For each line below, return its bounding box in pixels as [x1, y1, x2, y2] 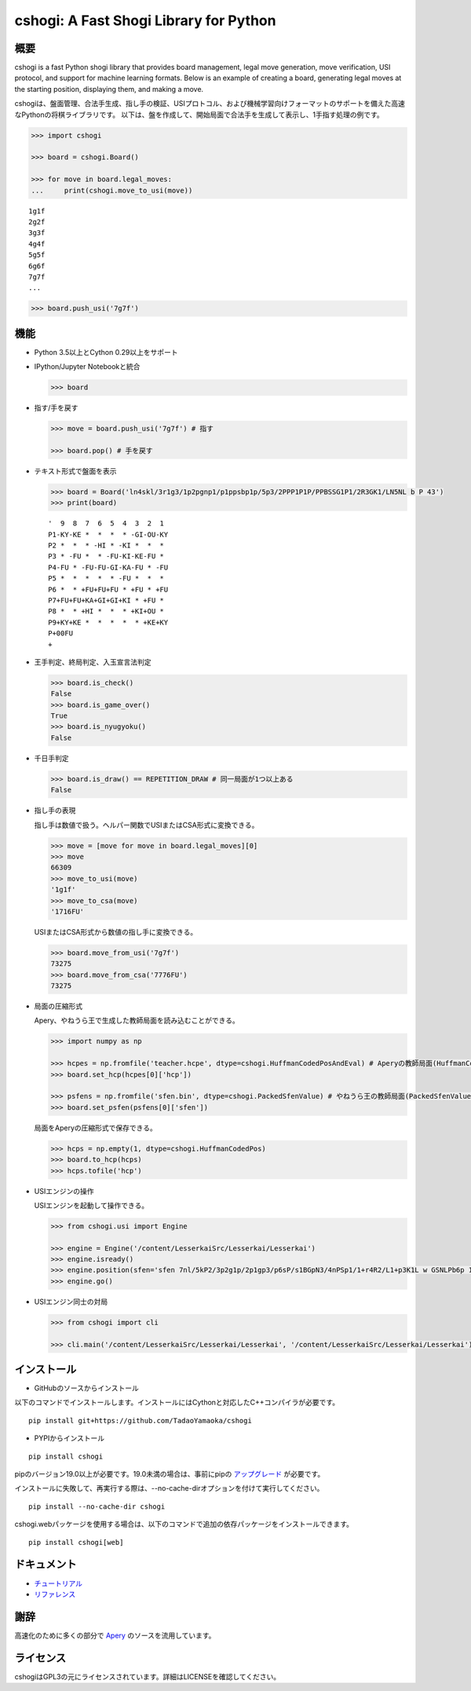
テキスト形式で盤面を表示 [34, 466, 117, 475]
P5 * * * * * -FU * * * [48, 574, 165, 583]
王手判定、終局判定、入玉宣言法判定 [34, 657, 152, 667]
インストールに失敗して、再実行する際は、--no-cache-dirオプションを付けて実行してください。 [14, 1484, 324, 1493]
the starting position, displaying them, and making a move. [14, 84, 204, 93]
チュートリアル [34, 1579, 82, 1588]
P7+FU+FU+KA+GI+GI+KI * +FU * [48, 595, 165, 605]
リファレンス [34, 1589, 76, 1598]
